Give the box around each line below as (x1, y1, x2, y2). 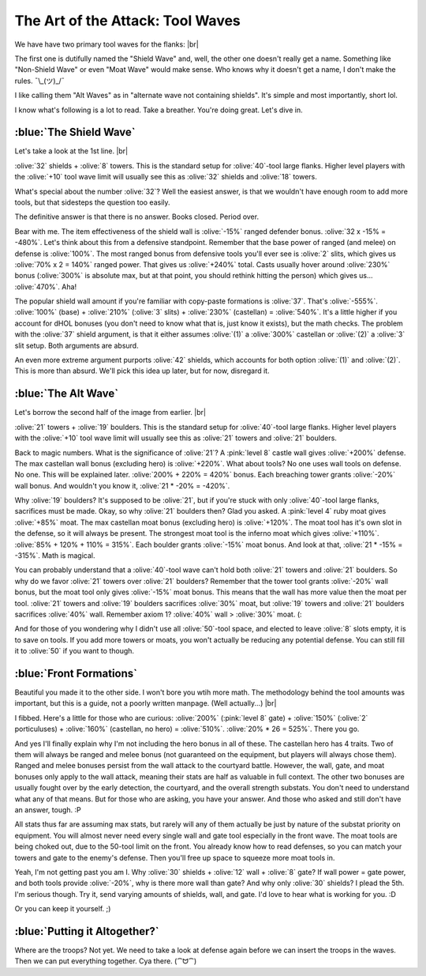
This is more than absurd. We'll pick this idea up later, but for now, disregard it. (14, 366, 270, 375)
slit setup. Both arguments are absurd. (14, 341, 139, 350)
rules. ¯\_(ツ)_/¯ (14, 76, 65, 85)
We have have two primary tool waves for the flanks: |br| (14, 40, 199, 49)
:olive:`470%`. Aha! (14, 281, 77, 292)
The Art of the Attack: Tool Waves (14, 12, 241, 29)
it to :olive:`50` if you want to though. (14, 646, 134, 656)
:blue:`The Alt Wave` (14, 387, 118, 401)
